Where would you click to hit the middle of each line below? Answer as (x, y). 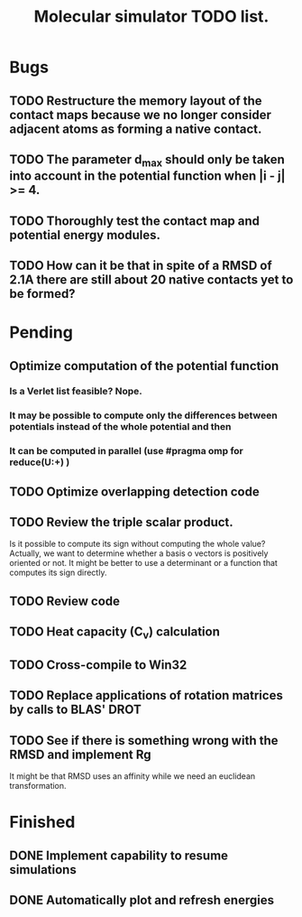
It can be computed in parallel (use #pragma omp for (126, 451)
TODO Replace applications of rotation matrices (146, 695)
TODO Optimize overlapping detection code (134, 491)
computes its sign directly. (58, 573)
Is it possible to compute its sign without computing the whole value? (137, 544)
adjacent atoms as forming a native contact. (136, 129)
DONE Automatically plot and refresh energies (142, 900)
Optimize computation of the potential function (144, 366)
